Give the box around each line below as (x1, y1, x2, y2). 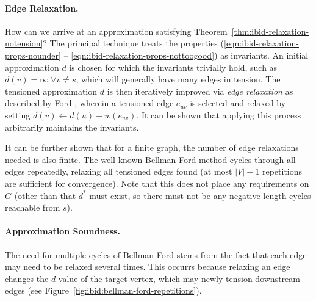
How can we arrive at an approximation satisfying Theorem (5, 24, 228, 37)
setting (5, 108, 31, 121)
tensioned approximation (5, 84, 98, 97)
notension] (5, 37, 43, 49)
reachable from (5, 201, 60, 214)
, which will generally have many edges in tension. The (76, 73, 281, 85)
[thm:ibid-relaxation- (231, 24, 309, 37)
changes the (5, 272, 49, 285)
